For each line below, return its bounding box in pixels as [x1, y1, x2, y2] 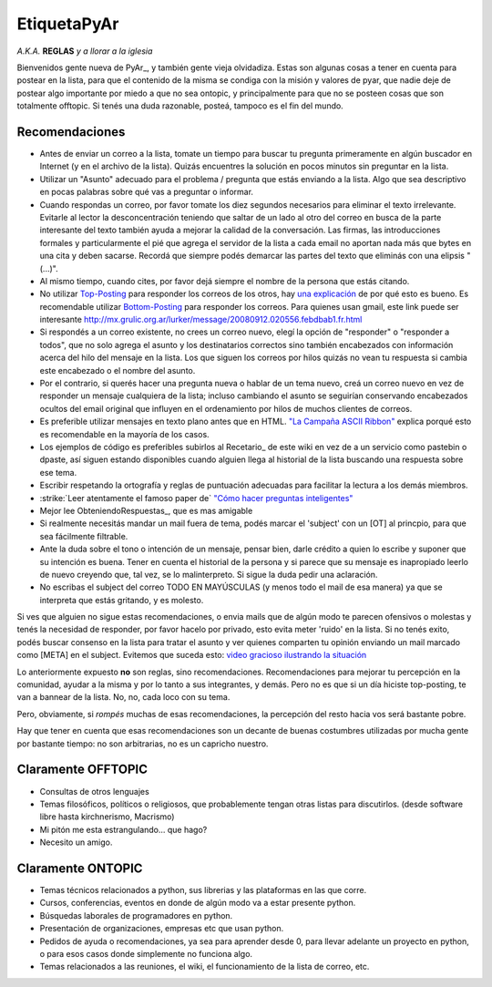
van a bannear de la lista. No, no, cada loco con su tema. [16, 692, 231, 703]
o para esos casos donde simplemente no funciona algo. [39, 948, 253, 959]
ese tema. [39, 467, 77, 478]
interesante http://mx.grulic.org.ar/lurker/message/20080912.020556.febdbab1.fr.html [39, 314, 363, 325]
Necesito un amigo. [39, 837, 113, 848]
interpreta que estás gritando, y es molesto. [39, 594, 204, 605]
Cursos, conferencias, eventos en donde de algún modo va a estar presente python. [39, 898, 356, 909]
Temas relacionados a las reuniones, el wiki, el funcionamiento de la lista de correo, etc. [39, 961, 370, 972]
